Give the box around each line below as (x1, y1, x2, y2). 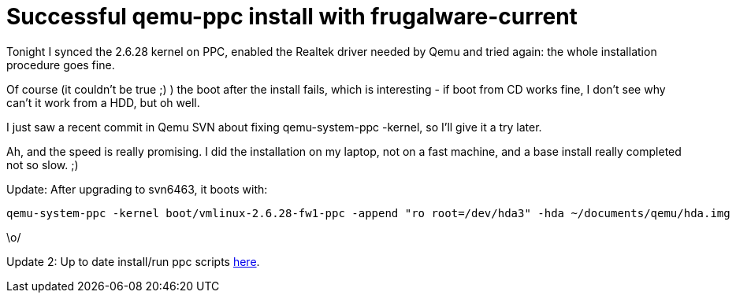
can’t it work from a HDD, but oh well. (6, 95, 200, 109)
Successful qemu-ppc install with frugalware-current (6, 3, 578, 30)
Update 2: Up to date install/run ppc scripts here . (6, 254, 260, 268)
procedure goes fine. (6, 57, 115, 72)
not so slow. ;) (6, 157, 79, 172)
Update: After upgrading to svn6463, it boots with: (6, 182, 268, 196)
